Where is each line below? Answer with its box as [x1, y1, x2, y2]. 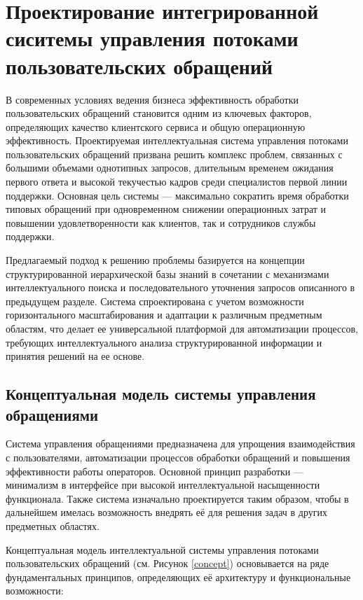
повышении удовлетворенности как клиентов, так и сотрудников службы [6, 215, 316, 230]
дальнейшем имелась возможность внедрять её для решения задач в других [6, 505, 327, 519]
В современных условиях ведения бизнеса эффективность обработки [6, 92, 299, 106]
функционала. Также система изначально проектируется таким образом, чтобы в [6, 491, 349, 505]
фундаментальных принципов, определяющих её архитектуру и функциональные [6, 569, 351, 584]
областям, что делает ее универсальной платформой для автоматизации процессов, [6, 321, 358, 335]
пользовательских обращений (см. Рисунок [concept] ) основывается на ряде [6, 556, 329, 571]
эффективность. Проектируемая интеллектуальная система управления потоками [6, 133, 348, 148]
